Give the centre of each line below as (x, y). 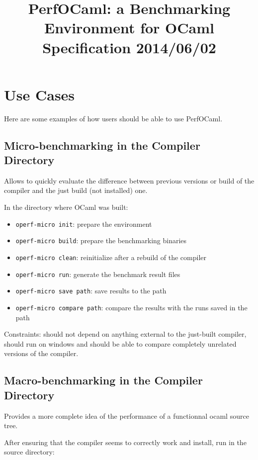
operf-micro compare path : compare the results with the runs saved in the (131, 307)
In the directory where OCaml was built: (66, 207)
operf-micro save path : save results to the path (91, 291)
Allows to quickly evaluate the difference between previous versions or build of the (129, 180)
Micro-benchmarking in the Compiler (102, 145)
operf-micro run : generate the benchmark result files (98, 274)
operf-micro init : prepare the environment (84, 224)
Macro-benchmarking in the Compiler (103, 380)
